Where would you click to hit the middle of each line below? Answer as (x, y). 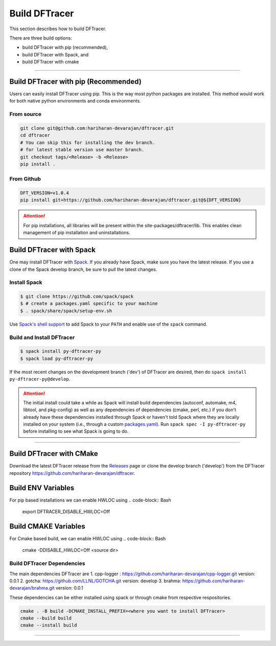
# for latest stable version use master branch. (82, 150)
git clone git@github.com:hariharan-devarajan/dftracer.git (97, 128)
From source (26, 114)
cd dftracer (35, 135)
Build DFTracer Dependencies (47, 563)
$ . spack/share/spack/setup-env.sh (66, 311)
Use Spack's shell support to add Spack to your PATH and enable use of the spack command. (108, 324)
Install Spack (26, 282)
